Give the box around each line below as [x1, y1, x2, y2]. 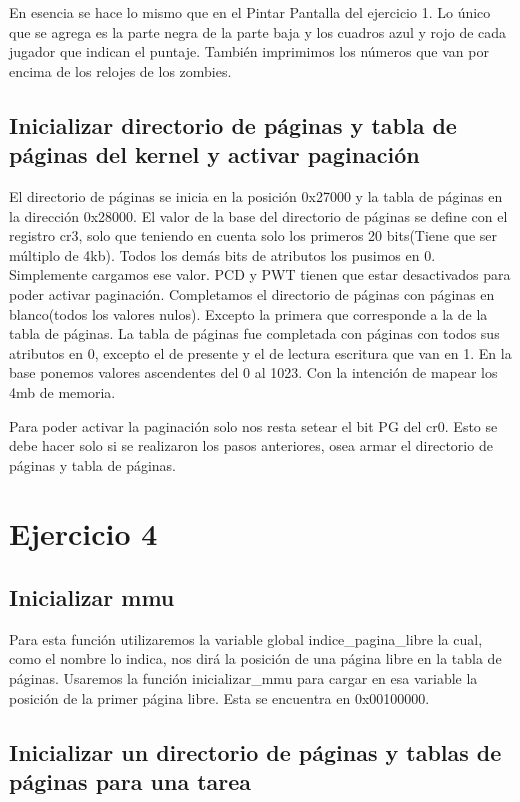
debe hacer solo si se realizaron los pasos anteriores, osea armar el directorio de [9, 435, 493, 456]
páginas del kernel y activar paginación [9, 139, 420, 170]
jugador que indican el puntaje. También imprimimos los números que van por [9, 41, 489, 62]
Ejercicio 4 [9, 513, 158, 554]
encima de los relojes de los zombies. [9, 60, 232, 81]
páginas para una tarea [9, 766, 252, 797]
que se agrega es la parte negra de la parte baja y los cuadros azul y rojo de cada [9, 21, 507, 42]
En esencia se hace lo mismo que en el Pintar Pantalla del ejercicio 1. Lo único [9, 2, 491, 22]
